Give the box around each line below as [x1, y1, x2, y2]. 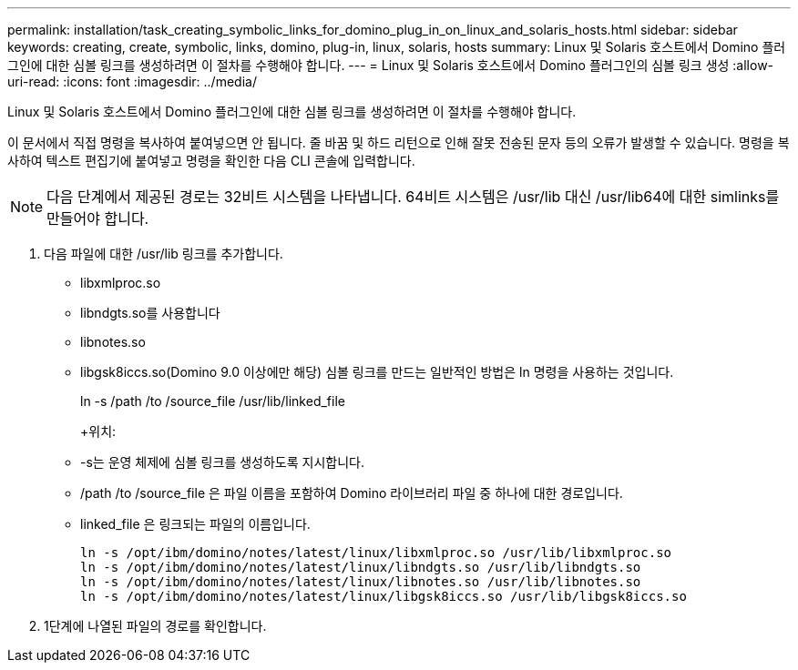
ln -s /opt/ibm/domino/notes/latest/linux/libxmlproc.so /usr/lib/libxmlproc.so [80, 545, 672, 560]
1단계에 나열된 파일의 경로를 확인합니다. [44, 618, 267, 634]
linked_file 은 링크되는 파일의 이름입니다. [80, 516, 311, 532]
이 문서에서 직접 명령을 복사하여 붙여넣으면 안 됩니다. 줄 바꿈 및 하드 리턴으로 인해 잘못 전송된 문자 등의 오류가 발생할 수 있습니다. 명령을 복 [7, 135, 790, 150]
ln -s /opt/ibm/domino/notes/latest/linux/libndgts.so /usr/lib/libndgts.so [80, 560, 641, 574]
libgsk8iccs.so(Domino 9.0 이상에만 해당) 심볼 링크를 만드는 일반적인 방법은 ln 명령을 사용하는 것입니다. [80, 364, 674, 380]
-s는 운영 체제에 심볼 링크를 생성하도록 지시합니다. [80, 454, 364, 470]
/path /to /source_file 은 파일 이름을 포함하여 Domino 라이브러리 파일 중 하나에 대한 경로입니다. [80, 485, 623, 501]
